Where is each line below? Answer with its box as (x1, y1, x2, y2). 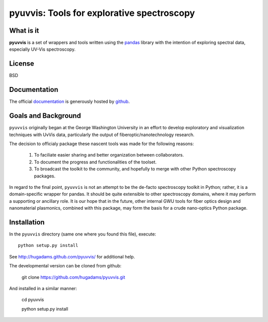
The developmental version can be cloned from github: (9, 263, 122, 269)
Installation (9, 218, 45, 226)
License (9, 60, 34, 68)
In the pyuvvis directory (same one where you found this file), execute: (9, 231, 156, 237)
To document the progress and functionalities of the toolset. (34, 159, 157, 165)
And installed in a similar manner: (9, 285, 77, 291)
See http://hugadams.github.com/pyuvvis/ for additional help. (9, 253, 135, 259)
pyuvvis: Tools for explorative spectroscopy (9, 7, 196, 18)
